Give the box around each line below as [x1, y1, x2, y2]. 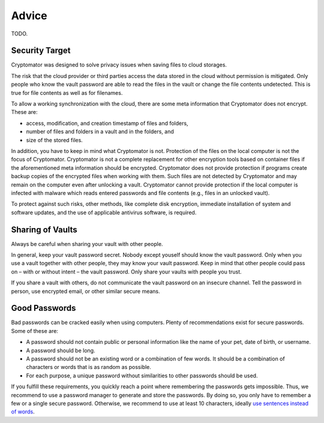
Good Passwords [11, 303, 76, 313]
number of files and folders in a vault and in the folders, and [26, 128, 174, 135]
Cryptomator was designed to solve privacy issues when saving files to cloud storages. [11, 61, 227, 68]
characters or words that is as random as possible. [26, 364, 151, 371]
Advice [11, 9, 47, 22]
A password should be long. [26, 347, 95, 354]
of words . [11, 408, 35, 415]
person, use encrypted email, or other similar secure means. [11, 287, 160, 295]
